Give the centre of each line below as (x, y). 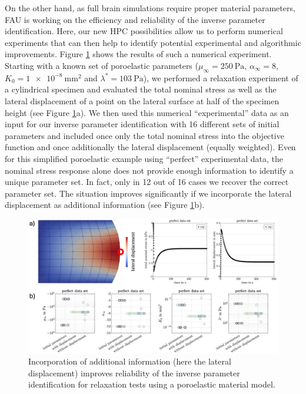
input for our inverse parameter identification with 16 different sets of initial (142, 124)
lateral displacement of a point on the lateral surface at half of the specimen (142, 100)
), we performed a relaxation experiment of (221, 77)
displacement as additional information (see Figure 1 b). (105, 205)
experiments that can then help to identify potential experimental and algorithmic (153, 42)
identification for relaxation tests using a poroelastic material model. (152, 384)
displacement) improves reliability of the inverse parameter (134, 373)
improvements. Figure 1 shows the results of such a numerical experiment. (138, 54)
